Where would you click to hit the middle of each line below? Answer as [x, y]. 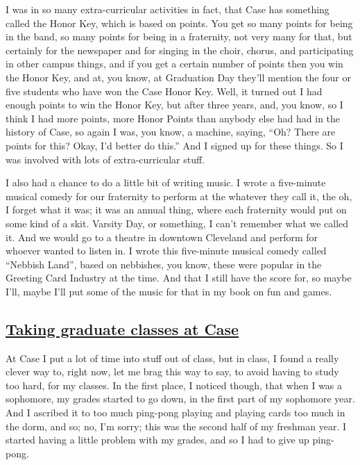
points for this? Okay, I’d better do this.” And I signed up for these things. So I [174, 145]
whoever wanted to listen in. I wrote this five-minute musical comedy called [166, 251]
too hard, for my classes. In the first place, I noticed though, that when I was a [174, 385]
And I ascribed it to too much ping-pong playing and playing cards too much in [175, 413]
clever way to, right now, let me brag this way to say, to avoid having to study [172, 372]
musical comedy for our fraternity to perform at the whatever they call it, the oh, [179, 196]
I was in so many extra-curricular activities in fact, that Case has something [168, 9]
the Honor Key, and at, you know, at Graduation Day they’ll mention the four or [178, 77]
